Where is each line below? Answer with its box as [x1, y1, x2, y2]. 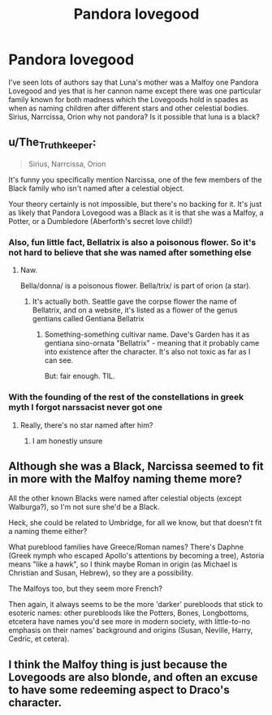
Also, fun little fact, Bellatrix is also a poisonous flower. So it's [8, 236, 257, 248]
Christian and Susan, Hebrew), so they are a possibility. [8, 568, 193, 578]
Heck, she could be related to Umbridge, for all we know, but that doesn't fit [8, 518, 262, 528]
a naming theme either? [8, 527, 88, 536]
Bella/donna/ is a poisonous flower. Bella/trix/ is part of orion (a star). [19, 281, 252, 291]
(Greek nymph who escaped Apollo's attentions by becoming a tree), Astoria [8, 551, 265, 561]
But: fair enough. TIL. [44, 371, 115, 381]
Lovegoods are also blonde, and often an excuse [8, 670, 258, 684]
